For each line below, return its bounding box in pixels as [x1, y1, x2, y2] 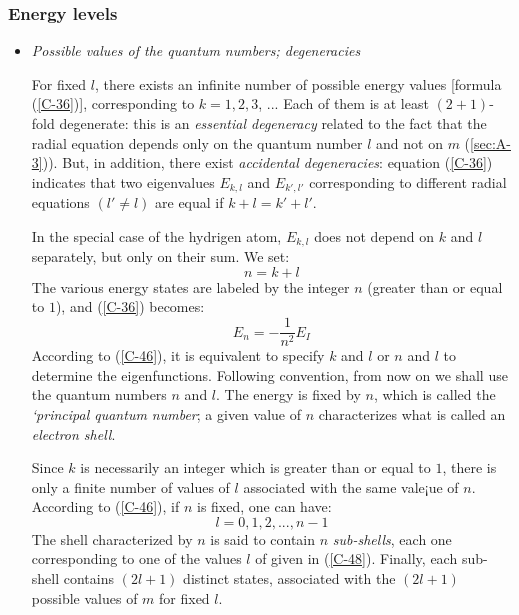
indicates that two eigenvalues [31, 171, 215, 192]
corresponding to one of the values [31, 548, 242, 569]
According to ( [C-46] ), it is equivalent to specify [31, 345, 325, 366]
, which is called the [373, 384, 496, 405]
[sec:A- [470, 132, 511, 153]
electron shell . [31, 423, 116, 444]
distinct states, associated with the [183, 568, 396, 589]
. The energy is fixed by [216, 384, 361, 405]
